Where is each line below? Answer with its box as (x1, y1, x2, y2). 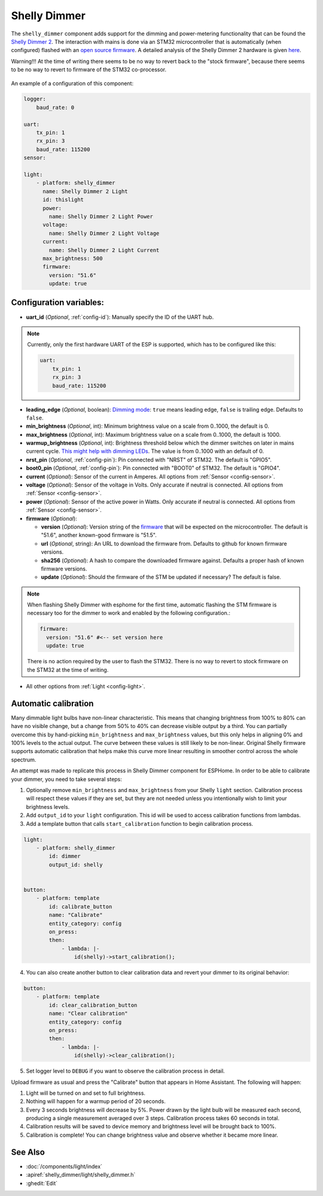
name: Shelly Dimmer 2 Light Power (48, 213, 154, 220)
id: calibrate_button (48, 903, 112, 910)
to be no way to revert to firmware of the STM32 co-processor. (11, 66, 167, 73)
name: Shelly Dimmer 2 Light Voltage (48, 229, 160, 237)
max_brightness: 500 (42, 255, 103, 262)
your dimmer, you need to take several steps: (11, 775, 123, 783)
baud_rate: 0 (36, 104, 75, 111)
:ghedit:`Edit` (26, 1179, 58, 1186)
